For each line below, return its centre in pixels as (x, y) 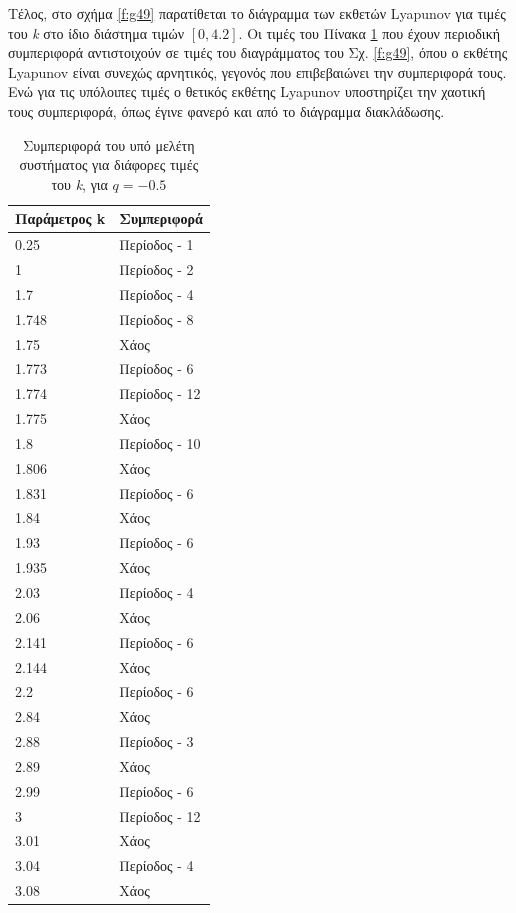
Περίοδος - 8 (156, 318)
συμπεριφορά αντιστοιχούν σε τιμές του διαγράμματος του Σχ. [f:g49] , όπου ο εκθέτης (258, 52)
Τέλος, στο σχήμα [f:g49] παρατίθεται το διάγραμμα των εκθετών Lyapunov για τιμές (257, 13)
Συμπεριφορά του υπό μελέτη (109, 144)
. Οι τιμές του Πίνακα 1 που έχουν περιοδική (369, 32)
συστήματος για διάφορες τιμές (109, 164)
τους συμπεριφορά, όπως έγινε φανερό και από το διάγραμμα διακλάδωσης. (226, 110)
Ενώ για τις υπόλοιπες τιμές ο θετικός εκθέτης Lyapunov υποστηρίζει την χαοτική (247, 91)
